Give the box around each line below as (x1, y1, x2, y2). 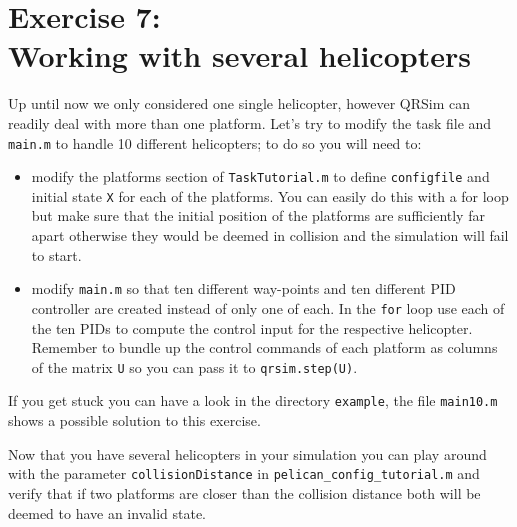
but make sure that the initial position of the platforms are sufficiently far (31, 205, 485, 226)
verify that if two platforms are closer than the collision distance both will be (8, 482, 481, 503)
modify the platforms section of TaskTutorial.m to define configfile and (31, 166, 490, 187)
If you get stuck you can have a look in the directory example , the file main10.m (8, 390, 498, 411)
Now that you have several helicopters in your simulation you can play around (8, 443, 487, 464)
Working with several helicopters (8, 35, 471, 76)
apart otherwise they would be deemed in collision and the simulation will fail (31, 225, 509, 246)
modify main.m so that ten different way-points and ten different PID (31, 278, 456, 299)
